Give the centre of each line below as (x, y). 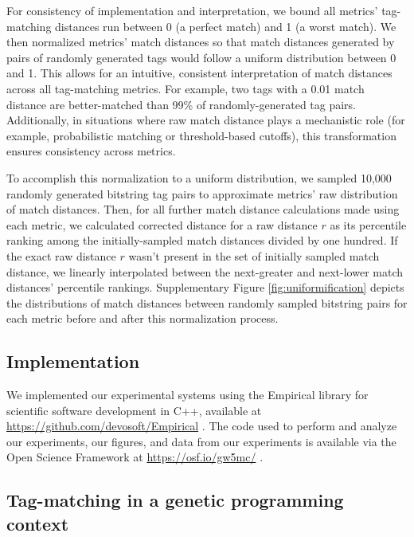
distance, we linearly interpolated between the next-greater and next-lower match (205, 271)
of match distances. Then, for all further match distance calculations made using (203, 209)
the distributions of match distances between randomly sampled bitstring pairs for (207, 302)
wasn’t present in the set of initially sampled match (254, 255)
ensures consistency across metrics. (91, 151)
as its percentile (368, 224)
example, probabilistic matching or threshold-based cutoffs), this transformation (201, 135)
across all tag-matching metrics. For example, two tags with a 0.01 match (186, 88)
